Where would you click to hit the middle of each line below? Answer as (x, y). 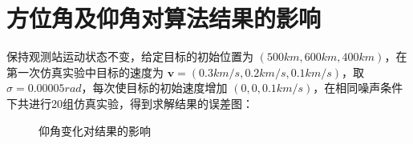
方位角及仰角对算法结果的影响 (164, 18)
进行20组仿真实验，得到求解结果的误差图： (141, 103)
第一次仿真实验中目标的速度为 (85, 72)
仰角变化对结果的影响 (95, 130)
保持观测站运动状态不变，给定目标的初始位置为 (130, 56)
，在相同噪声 (347, 88)
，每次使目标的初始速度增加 (154, 88)
